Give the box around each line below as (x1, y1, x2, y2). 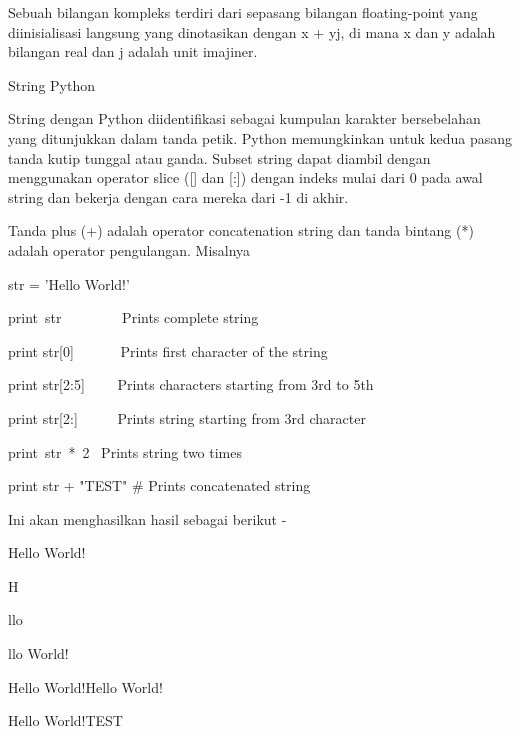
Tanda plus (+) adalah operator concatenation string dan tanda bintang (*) (8, 220, 474, 241)
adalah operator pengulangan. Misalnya (8, 239, 251, 260)
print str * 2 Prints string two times (8, 441, 242, 462)
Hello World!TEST (8, 710, 123, 731)
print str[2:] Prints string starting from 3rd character (8, 407, 366, 428)
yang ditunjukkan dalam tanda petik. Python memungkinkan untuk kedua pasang (8, 127, 513, 148)
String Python (8, 74, 95, 95)
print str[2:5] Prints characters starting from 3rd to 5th (8, 374, 374, 395)
